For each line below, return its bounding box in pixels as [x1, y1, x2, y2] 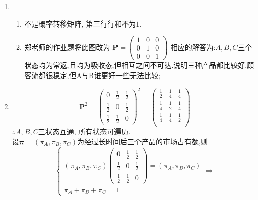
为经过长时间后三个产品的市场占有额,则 [77, 136, 208, 146]
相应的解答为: [170, 41, 216, 52]
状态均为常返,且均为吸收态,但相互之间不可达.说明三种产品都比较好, [24, 60, 247, 70]
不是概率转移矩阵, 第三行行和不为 [24, 18, 136, 29]
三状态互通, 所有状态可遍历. [38, 126, 131, 137]
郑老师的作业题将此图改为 [24, 41, 110, 52]
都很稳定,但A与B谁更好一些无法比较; [38, 69, 160, 80]
